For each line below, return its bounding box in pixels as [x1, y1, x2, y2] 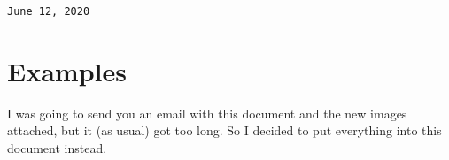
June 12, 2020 [7, 5, 90, 18]
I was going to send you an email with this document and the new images [7, 103, 407, 122]
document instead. [7, 138, 107, 156]
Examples [7, 52, 127, 88]
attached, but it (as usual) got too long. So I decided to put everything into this [7, 121, 442, 140]
